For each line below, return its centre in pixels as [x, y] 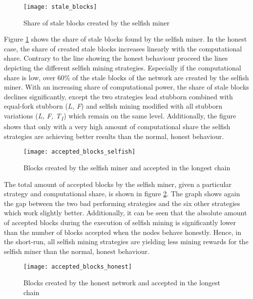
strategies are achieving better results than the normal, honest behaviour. [114, 136]
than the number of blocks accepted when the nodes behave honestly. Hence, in [123, 232]
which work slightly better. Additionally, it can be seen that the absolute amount [126, 213]
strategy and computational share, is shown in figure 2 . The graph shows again [122, 194]
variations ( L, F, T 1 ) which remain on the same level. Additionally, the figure [120, 116]
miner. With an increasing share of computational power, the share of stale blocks [126, 87]
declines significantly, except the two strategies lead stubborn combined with [118, 96]
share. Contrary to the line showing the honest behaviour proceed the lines [116, 58]
